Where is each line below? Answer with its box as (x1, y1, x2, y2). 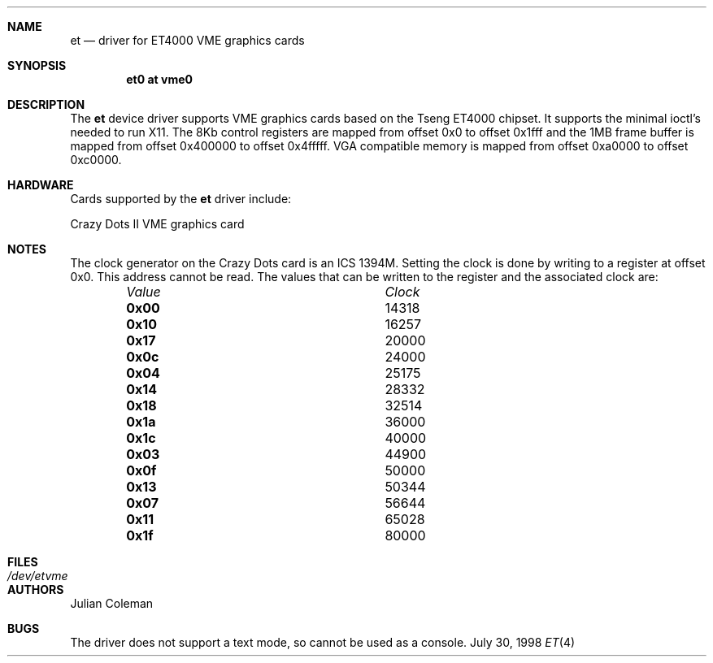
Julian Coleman (70, 596, 154, 610)
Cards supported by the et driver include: (70, 192, 292, 206)
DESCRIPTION (7, 97, 85, 111)
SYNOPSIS (7, 58, 67, 72)
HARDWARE (7, 178, 74, 192)
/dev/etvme (7, 569, 68, 583)
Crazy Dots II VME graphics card (70, 217, 245, 231)
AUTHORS (7, 583, 64, 596)
